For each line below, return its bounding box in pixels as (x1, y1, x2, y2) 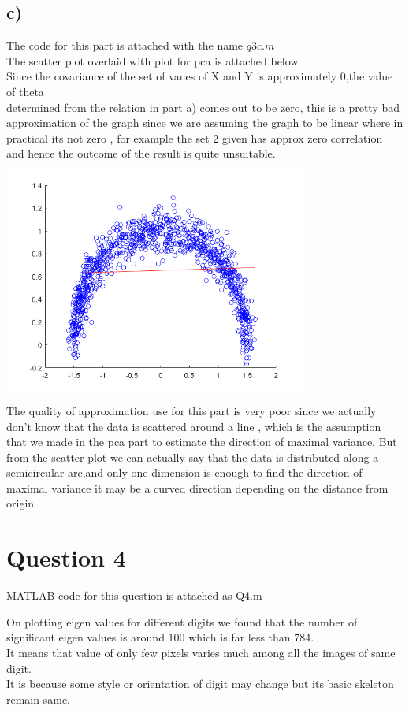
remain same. (6, 690, 70, 707)
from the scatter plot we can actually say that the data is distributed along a (6, 448, 379, 465)
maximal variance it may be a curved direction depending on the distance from (6, 479, 389, 496)
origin (6, 495, 35, 511)
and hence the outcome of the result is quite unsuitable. (6, 145, 276, 162)
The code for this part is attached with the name (6, 37, 244, 54)
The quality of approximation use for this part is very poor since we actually (6, 402, 377, 418)
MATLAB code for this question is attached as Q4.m (6, 587, 262, 604)
